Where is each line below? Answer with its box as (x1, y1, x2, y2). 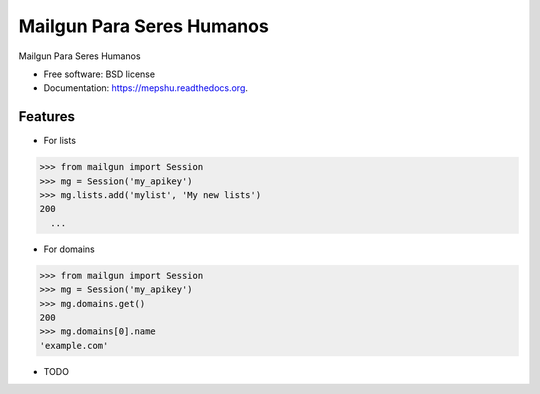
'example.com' (39, 340, 109, 351)
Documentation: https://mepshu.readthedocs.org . (43, 82, 249, 94)
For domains (43, 243, 95, 255)
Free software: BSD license (43, 68, 155, 80)
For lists (43, 135, 77, 147)
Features (18, 108, 75, 125)
